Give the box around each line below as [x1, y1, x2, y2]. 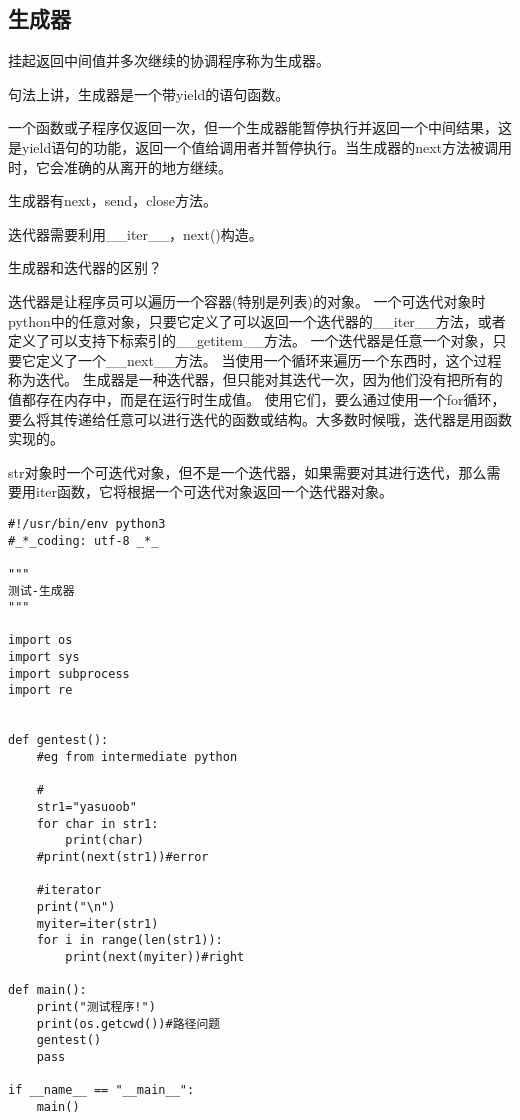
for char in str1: [36, 816, 159, 831]
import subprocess [8, 666, 130, 681]
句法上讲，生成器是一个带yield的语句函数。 [8, 83, 290, 104]
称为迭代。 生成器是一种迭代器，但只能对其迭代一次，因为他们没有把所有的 [8, 369, 503, 390]
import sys [8, 650, 80, 665]
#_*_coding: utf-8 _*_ [8, 533, 159, 548]
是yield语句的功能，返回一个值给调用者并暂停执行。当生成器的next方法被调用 [8, 136, 513, 157]
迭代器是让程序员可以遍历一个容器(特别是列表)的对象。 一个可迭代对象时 [8, 290, 486, 311]
